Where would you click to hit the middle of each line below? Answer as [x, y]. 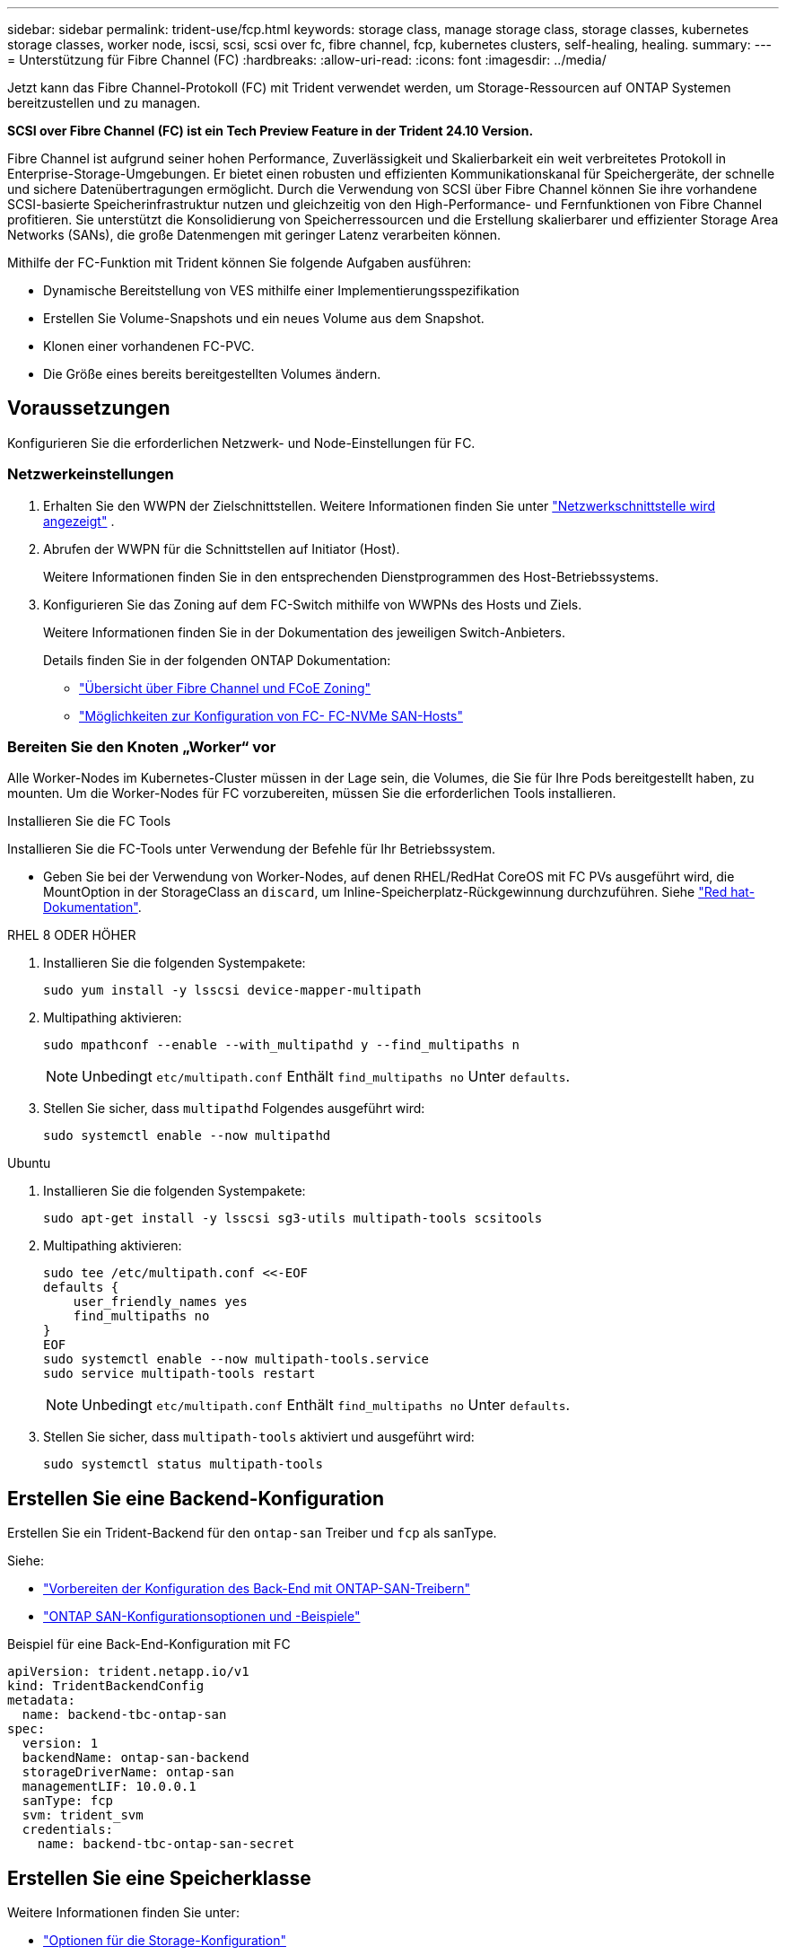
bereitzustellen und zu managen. [104, 103]
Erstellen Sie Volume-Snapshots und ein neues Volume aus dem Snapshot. [264, 318]
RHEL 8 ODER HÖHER [72, 935]
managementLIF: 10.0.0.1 [109, 1787]
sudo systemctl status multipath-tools [183, 1464]
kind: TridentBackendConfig [106, 1686]
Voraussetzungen [89, 408]
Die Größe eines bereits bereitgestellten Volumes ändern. [212, 374]
